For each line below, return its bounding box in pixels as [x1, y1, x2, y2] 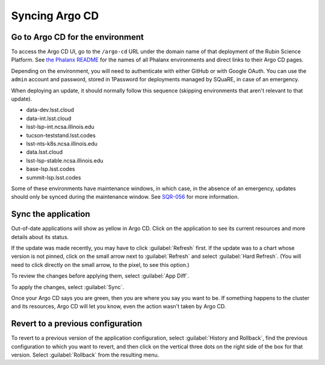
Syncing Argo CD [11, 9, 99, 22]
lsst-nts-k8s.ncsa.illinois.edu [26, 140, 97, 147]
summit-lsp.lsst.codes [26, 173, 81, 181]
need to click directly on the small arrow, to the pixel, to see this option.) [11, 261, 190, 268]
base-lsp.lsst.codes [26, 166, 75, 173]
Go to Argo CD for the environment [11, 32, 144, 42]
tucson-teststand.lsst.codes [26, 131, 96, 139]
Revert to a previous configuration [11, 319, 143, 329]
